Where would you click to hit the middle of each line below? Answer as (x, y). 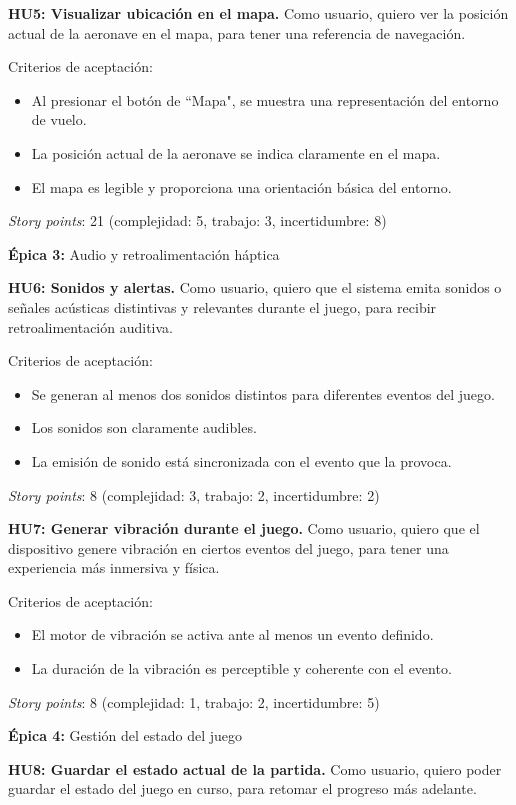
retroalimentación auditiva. (90, 326)
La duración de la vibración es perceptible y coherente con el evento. (241, 668)
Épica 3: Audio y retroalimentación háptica (144, 253)
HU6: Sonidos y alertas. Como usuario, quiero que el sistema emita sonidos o (255, 287)
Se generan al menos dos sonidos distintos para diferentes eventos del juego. (263, 393)
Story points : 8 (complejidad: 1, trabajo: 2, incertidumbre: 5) (194, 701)
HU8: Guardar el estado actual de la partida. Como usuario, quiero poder (255, 768)
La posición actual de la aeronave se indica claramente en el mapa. (236, 152)
